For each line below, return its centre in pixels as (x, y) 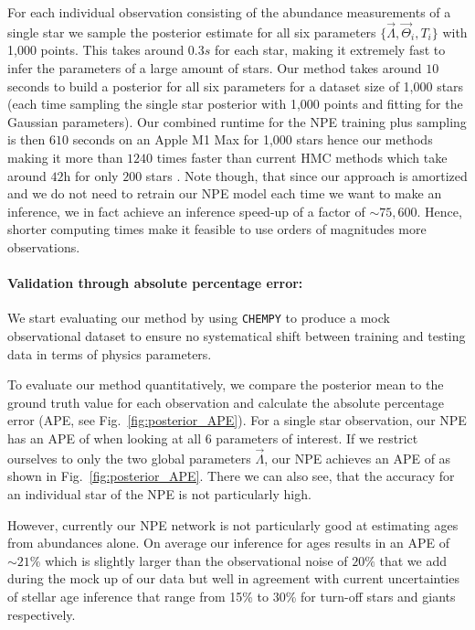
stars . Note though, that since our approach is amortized (306, 175)
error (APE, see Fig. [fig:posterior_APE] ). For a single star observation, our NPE (237, 420)
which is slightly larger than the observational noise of (196, 560)
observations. (44, 246)
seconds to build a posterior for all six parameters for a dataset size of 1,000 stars (236, 85)
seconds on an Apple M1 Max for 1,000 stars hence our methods (253, 139)
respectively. (42, 614)
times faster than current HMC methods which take (302, 157)
